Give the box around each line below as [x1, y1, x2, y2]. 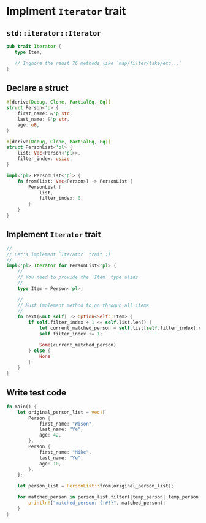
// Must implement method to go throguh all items [17, 302, 150, 308]
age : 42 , [39, 432, 62, 438]
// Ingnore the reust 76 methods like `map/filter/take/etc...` [14, 60, 183, 66]
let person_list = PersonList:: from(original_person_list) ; [17, 483, 174, 489]
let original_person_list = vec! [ [17, 409, 105, 415]
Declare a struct [6, 83, 69, 93]
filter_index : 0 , [39, 195, 84, 202]
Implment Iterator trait [6, 4, 126, 18]
